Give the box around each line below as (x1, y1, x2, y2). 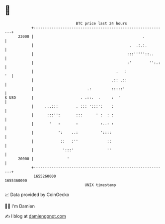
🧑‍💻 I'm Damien (4, 203, 35, 209)
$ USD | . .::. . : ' (4, 95, 121, 100)
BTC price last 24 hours (76, 21, 127, 26)
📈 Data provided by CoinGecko (4, 192, 70, 198)
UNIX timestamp (84, 182, 116, 188)
